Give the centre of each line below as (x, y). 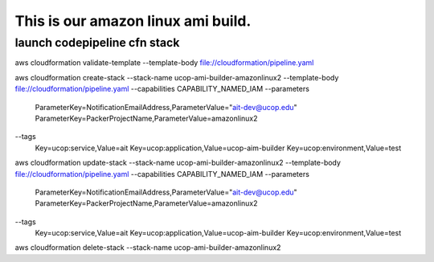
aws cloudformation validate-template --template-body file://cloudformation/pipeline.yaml (164, 63)
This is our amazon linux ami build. (133, 21)
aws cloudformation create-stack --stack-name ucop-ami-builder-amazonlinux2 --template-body (177, 77)
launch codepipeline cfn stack (97, 43)
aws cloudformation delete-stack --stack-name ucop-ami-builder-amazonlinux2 (148, 248)
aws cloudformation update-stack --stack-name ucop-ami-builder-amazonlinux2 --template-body (178, 163)
